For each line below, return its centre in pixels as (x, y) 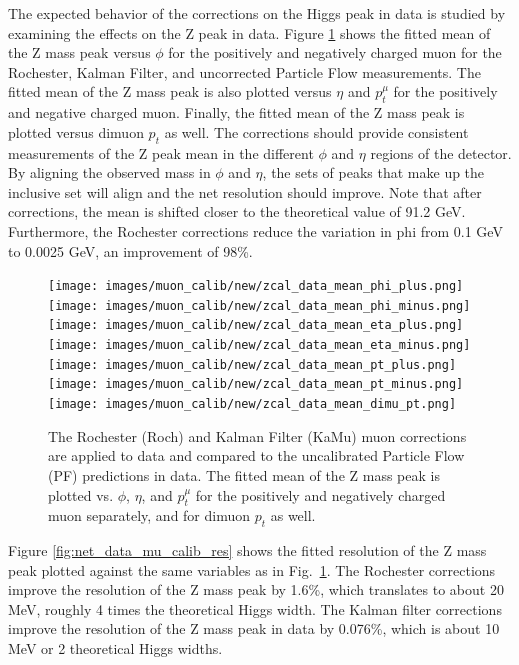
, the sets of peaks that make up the (373, 172)
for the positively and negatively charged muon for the (335, 52)
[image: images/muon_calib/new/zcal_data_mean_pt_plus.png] (252, 364)
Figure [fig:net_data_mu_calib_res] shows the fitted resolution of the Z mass (247, 550)
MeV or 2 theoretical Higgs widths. (115, 648)
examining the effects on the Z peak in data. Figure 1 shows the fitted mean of (249, 32)
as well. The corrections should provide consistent (316, 131)
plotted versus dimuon (76, 131)
